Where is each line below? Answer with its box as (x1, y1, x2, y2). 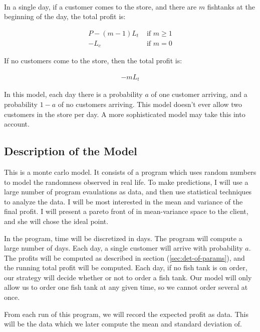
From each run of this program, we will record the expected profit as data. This (4, 308, 248, 319)
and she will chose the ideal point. (4, 215, 109, 226)
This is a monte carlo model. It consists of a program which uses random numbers (4, 166, 256, 177)
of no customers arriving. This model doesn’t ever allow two (58, 98, 242, 109)
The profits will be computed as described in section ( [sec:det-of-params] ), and (4, 252, 245, 263)
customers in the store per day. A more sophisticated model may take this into (4, 108, 245, 119)
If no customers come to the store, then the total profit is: (4, 55, 182, 66)
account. (4, 119, 30, 129)
